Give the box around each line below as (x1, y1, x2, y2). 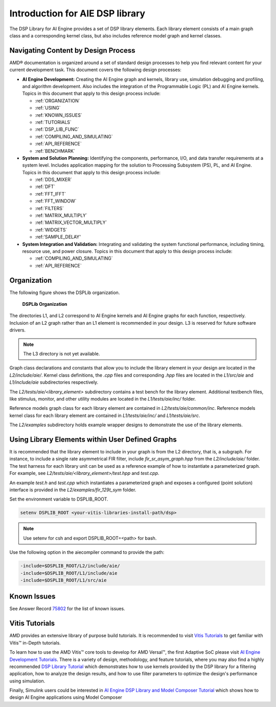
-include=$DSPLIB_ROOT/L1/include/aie (20, 570, 118, 576)
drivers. (9, 327, 26, 333)
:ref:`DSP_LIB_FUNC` (35, 126, 79, 133)
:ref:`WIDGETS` (35, 226, 67, 233)
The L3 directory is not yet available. (23, 351, 100, 357)
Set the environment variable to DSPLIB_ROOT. (9, 496, 108, 502)
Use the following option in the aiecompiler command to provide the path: (9, 549, 165, 555)
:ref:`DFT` (35, 183, 56, 190)
